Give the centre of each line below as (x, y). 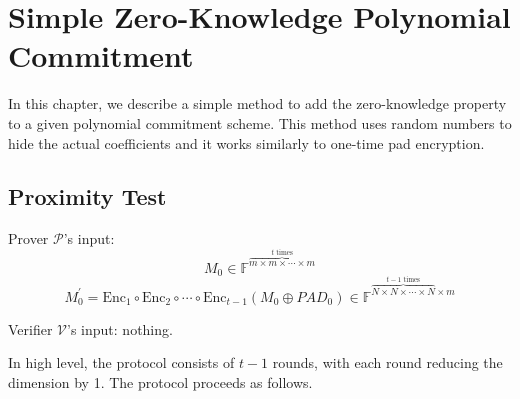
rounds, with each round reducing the (387, 362)
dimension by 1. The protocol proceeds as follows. (160, 381)
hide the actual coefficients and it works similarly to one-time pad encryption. (246, 142)
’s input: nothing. (120, 328)
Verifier (30, 328)
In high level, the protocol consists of (121, 362)
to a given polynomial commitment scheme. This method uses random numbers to (260, 122)
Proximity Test (87, 196)
